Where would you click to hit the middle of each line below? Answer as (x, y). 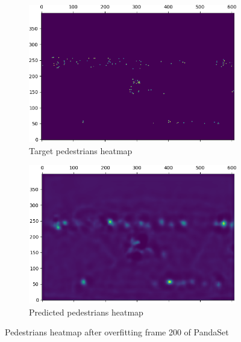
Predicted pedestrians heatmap (86, 312)
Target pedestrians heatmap (81, 150)
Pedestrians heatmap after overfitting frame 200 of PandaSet (117, 332)
